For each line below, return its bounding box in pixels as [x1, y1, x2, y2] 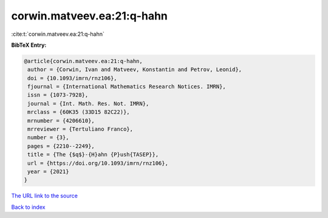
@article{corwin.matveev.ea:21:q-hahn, [24, 58, 143, 64]
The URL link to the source [11, 192, 78, 200]
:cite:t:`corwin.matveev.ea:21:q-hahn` [11, 30, 104, 38]
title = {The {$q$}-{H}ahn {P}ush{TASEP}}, [27, 151, 159, 158]
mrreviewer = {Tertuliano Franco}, [27, 126, 134, 133]
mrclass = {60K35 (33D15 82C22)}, [27, 109, 130, 115]
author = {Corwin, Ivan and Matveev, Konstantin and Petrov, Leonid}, [27, 66, 242, 73]
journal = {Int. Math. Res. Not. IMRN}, [27, 100, 149, 107]
